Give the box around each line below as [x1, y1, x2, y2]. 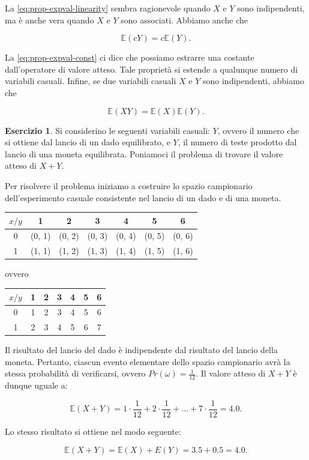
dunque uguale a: [5, 379, 68, 392]
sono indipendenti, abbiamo [203, 74, 304, 87]
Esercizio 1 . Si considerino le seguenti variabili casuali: [5, 124, 210, 136]
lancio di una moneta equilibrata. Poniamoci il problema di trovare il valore [5, 147, 283, 160]
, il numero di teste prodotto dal [178, 136, 297, 148]
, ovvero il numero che [217, 124, 299, 136]
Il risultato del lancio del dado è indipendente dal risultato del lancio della [5, 343, 278, 356]
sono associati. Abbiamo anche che [121, 13, 248, 26]
